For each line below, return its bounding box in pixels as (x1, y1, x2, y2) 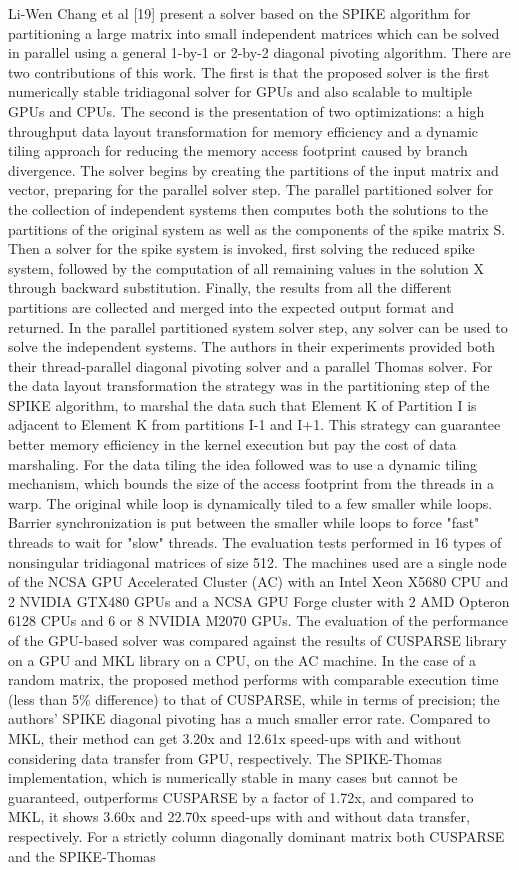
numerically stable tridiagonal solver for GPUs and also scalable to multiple (8, 81, 473, 102)
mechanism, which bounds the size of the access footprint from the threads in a (8, 473, 494, 494)
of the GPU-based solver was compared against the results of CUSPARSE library (8, 630, 507, 650)
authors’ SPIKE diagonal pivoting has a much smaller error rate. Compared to (8, 708, 490, 729)
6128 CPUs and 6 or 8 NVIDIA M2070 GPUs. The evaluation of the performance (8, 610, 508, 631)
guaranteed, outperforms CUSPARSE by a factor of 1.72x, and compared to (8, 786, 474, 807)
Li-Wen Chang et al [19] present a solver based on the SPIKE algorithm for (8, 3, 471, 23)
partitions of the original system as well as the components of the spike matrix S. (8, 218, 506, 239)
